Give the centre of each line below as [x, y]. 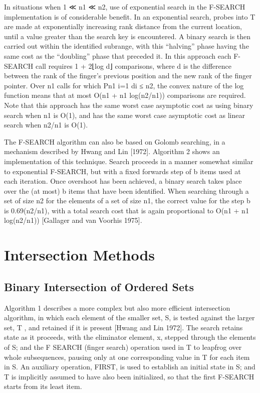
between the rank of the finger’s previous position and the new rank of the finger [128, 76]
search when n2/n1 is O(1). [46, 125]
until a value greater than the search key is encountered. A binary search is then [127, 36]
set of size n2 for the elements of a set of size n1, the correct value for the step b [127, 201]
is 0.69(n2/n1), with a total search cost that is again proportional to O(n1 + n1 [126, 210]
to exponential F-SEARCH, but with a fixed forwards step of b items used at [122, 171]
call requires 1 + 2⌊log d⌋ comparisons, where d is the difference [133, 65]
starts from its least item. [43, 386]
